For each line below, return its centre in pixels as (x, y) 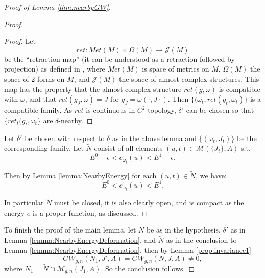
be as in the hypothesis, (183, 230)
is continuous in (111, 110)
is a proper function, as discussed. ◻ (90, 212)
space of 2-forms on (34, 78)
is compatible (239, 89)
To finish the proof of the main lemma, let (70, 230)
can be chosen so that (220, 110)
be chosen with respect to (65, 138)
